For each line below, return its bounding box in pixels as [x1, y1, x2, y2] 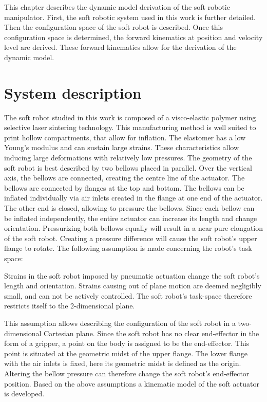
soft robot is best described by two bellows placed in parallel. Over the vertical [4, 162, 252, 173]
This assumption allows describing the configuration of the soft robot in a [4, 317, 236, 328]
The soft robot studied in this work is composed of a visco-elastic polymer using [4, 112, 256, 122]
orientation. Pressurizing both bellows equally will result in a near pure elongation [4, 223, 263, 233]
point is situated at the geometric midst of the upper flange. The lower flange [4, 348, 247, 358]
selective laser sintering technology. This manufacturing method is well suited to [4, 122, 256, 133]
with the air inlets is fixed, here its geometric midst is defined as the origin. [4, 358, 241, 369]
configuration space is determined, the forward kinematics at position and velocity [4, 31, 263, 42]
